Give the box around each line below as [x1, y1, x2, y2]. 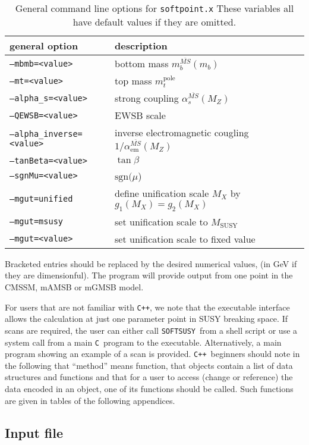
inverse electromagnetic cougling [115, 126, 249, 140]
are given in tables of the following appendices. [5, 394, 175, 406]
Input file [5, 423, 64, 441]
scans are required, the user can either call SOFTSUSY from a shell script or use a [5, 324, 298, 336]
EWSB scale [115, 108, 166, 123]
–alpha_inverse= [10, 129, 83, 139]
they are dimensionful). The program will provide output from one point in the [5, 269, 293, 281]
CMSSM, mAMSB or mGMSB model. [5, 281, 144, 293]
